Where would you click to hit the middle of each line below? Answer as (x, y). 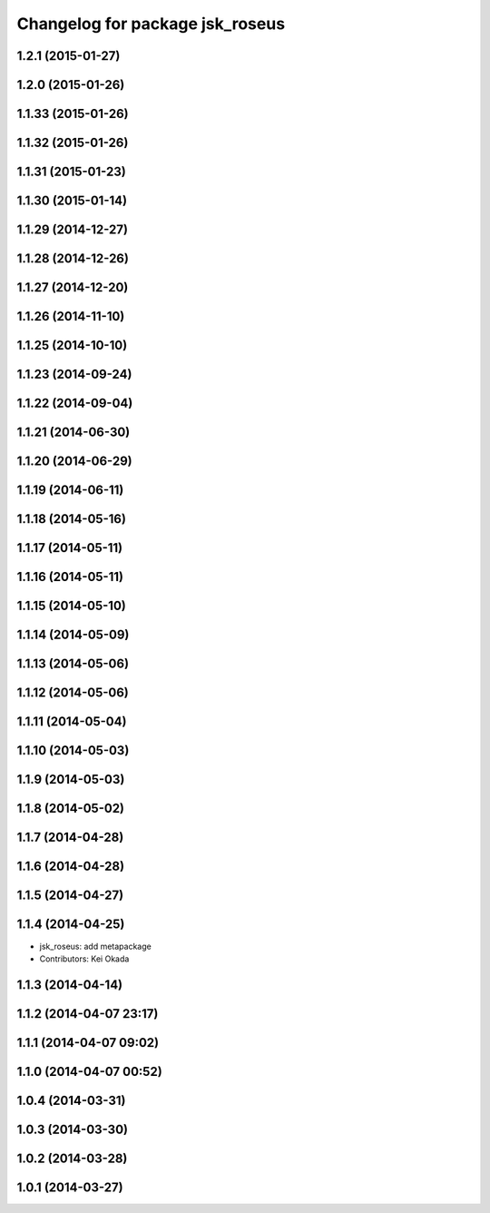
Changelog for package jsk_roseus (151, 24)
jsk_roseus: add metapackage (95, 946)
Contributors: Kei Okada (84, 959)
